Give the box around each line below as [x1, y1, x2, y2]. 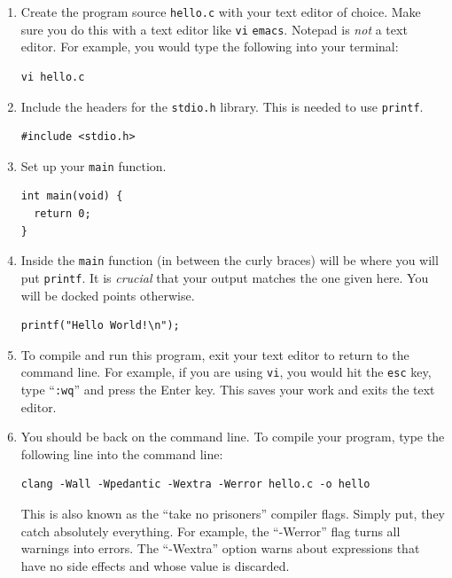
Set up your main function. [20, 156, 167, 175]
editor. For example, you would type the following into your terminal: [20, 37, 399, 56]
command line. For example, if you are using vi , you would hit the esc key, [20, 363, 432, 381]
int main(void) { [20, 190, 123, 203]
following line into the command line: [20, 444, 223, 463]
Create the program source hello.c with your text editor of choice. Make [20, 3, 421, 20]
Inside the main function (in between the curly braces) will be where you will [20, 251, 439, 269]
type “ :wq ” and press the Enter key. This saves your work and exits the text [20, 379, 435, 398]
